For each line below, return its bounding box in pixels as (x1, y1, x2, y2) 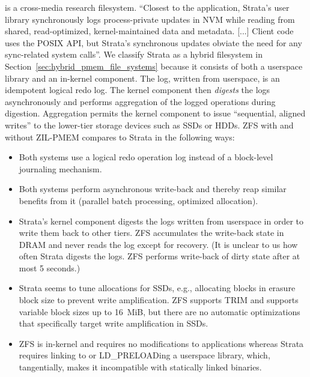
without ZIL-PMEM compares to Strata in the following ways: (5, 130, 235, 143)
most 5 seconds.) (19, 261, 81, 274)
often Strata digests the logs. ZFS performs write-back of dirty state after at (19, 250, 300, 262)
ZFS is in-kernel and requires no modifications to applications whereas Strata (19, 337, 304, 349)
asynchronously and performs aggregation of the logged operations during (5, 95, 276, 107)
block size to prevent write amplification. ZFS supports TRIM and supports (19, 294, 299, 306)
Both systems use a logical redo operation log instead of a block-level (19, 151, 273, 163)
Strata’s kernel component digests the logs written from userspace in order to (19, 214, 304, 227)
